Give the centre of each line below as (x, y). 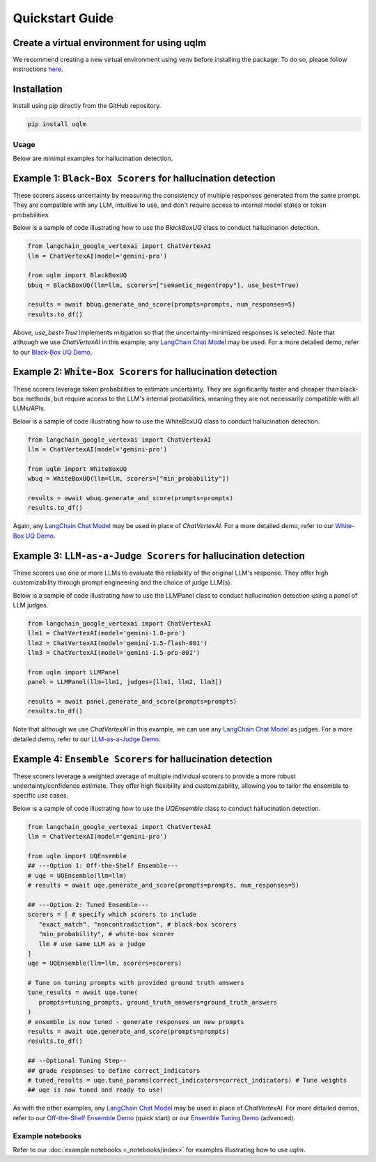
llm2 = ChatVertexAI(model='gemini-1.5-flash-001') (118, 643)
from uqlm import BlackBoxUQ (77, 276)
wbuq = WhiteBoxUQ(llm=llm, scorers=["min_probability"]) (128, 479)
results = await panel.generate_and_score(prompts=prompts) (132, 701)
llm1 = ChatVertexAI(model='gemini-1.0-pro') (107, 633)
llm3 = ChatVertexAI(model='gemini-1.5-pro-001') (114, 653)
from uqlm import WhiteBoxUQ (77, 469)
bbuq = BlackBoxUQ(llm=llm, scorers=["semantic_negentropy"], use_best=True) (163, 285)
